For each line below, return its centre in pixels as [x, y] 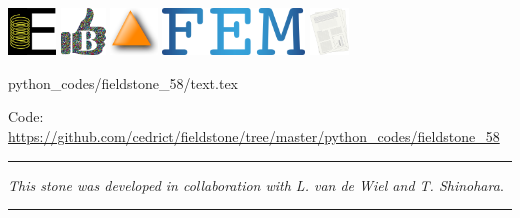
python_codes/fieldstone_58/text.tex [123, 82]
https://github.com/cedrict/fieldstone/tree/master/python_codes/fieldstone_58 [254, 136]
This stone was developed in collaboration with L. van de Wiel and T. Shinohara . [256, 184]
